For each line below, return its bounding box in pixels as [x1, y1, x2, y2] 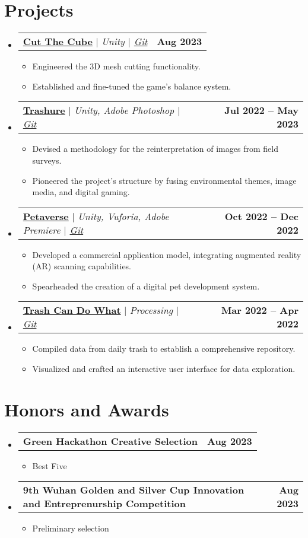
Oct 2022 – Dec [224, 209, 299, 223]
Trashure [23, 103, 65, 117]
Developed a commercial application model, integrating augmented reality [32, 248, 301, 260]
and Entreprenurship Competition [23, 496, 186, 511]
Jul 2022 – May [224, 103, 299, 117]
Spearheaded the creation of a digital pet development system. [32, 279, 260, 292]
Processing [129, 303, 173, 317]
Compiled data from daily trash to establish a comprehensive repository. [32, 342, 296, 355]
